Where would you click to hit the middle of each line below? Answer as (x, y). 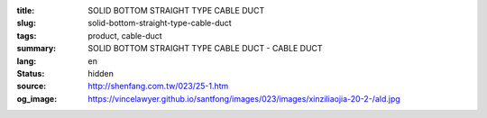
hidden (101, 73)
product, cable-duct (125, 35)
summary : (37, 49)
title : (26, 10)
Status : (31, 73)
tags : (27, 35)
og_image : (37, 98)
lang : (27, 61)
